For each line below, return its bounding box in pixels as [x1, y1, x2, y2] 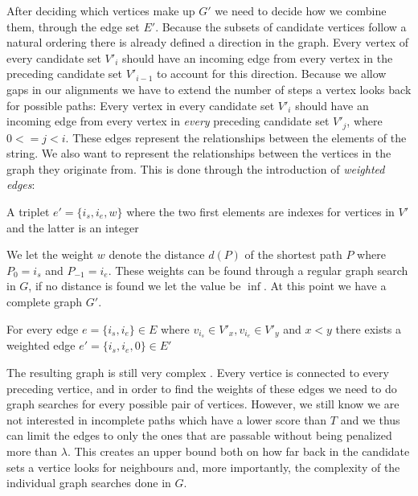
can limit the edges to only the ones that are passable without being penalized [6, 427, 392, 444]
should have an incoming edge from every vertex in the [121, 49, 393, 66]
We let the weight [6, 246, 94, 263]
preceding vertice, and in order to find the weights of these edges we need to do [6, 379, 397, 396]
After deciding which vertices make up [6, 2, 195, 18]
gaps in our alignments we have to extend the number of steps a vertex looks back [6, 80, 412, 97]
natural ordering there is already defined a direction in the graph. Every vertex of [6, 34, 409, 51]
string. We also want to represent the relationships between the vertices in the [6, 145, 391, 162]
